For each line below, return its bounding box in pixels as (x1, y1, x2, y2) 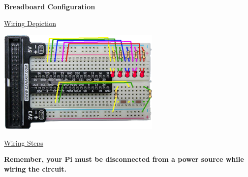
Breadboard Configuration (4, 1, 95, 11)
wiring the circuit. (4, 163, 67, 174)
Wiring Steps (4, 137, 43, 148)
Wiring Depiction (4, 18, 57, 28)
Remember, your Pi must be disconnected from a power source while (4, 154, 244, 164)
